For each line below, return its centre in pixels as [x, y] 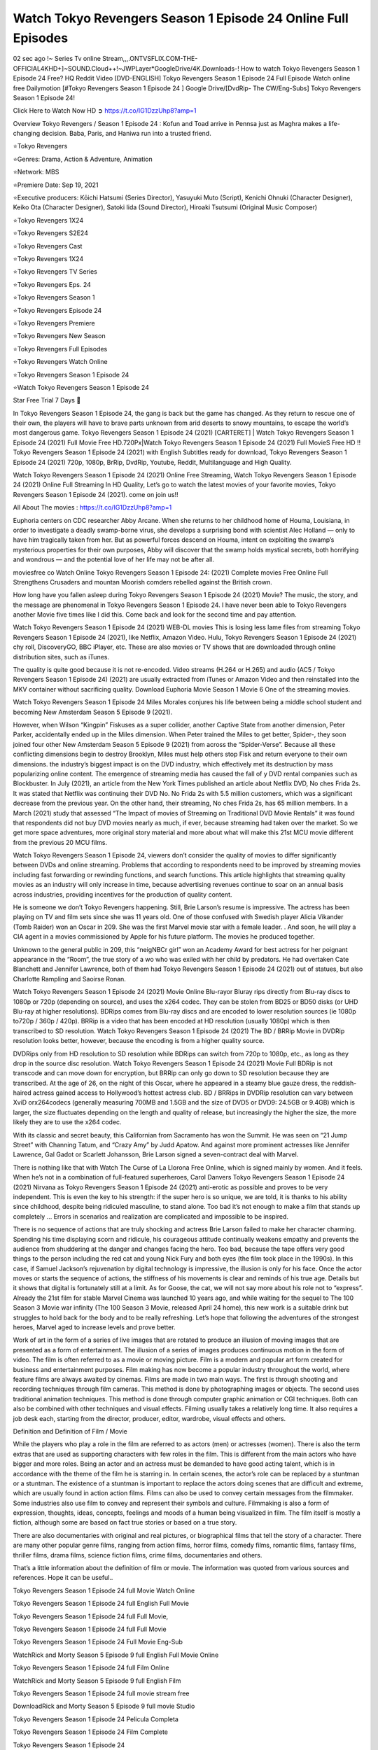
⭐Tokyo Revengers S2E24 [51, 233]
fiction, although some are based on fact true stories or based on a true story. [125, 1522]
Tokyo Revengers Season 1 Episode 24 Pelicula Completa [96, 1719]
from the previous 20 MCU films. [60, 842]
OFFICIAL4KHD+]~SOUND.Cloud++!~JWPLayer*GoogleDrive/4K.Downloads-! [126, 68]
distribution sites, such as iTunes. [61, 657]
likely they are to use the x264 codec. [67, 1122]
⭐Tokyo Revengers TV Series [55, 272]
